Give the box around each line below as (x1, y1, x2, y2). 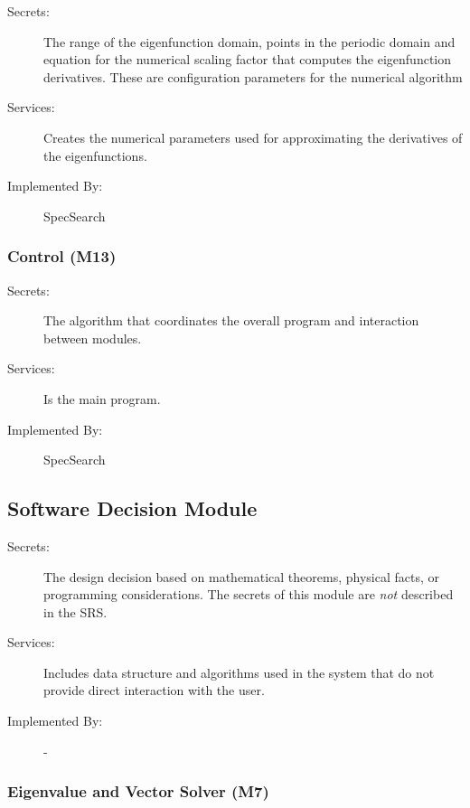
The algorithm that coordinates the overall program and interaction (43, 311, 419, 330)
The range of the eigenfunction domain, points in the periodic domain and (43, 32, 456, 51)
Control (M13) (7, 245, 117, 268)
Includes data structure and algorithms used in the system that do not (43, 662, 435, 681)
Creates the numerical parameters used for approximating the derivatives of (43, 127, 463, 146)
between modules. (43, 328, 142, 347)
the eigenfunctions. (43, 146, 147, 164)
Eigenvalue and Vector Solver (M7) (7, 780, 269, 803)
